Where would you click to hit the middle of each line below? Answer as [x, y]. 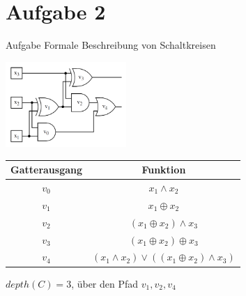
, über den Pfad [105, 283]
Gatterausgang [47, 170]
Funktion [164, 170]
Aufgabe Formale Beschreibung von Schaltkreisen [111, 45]
